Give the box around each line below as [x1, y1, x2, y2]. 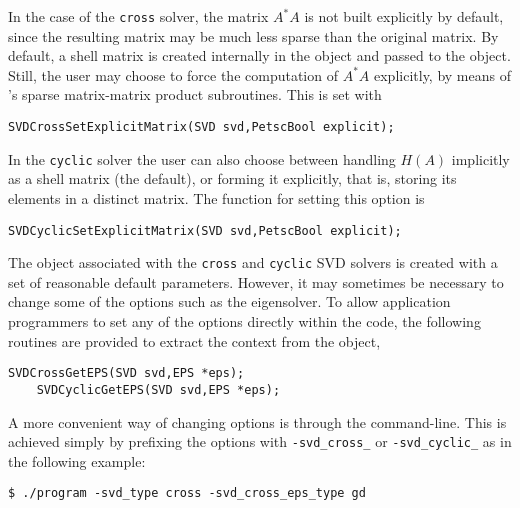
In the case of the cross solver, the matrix [8, 6, 269, 26]
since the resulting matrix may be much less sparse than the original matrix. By [8, 25, 499, 46]
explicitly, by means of [374, 64, 511, 85]
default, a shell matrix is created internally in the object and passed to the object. [8, 45, 511, 66]
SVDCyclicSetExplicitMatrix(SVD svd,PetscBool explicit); [8, 223, 402, 238]
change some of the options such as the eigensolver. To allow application [8, 291, 451, 312]
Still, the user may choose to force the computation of [8, 64, 338, 85]
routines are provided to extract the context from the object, [8, 330, 381, 351]
